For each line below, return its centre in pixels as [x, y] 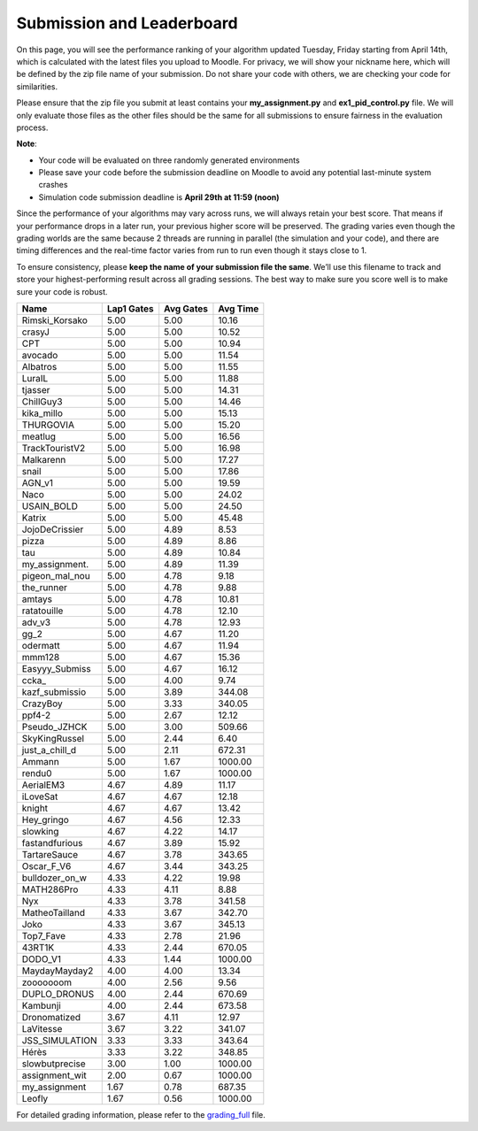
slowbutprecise [54, 1064]
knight [35, 808]
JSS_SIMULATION [59, 1040]
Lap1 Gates [130, 308]
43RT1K [38, 947]
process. [32, 127]
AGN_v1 [37, 482]
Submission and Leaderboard [127, 23]
